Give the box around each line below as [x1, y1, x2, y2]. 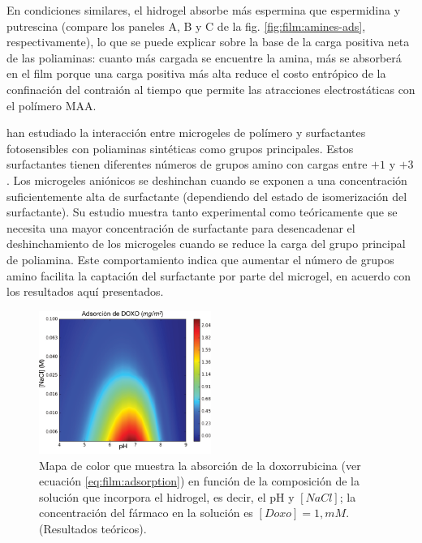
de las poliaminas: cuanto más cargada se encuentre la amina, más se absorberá [6, 49, 402, 66]
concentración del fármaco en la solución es [39, 504, 253, 521]
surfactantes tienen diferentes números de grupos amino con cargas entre [6, 156, 368, 173]
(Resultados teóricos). [39, 519, 147, 537]
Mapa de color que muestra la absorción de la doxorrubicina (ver [39, 456, 361, 473]
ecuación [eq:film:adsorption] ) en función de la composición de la [39, 472, 360, 490]
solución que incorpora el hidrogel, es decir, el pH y [39, 488, 295, 505]
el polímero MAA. [6, 96, 97, 113]
